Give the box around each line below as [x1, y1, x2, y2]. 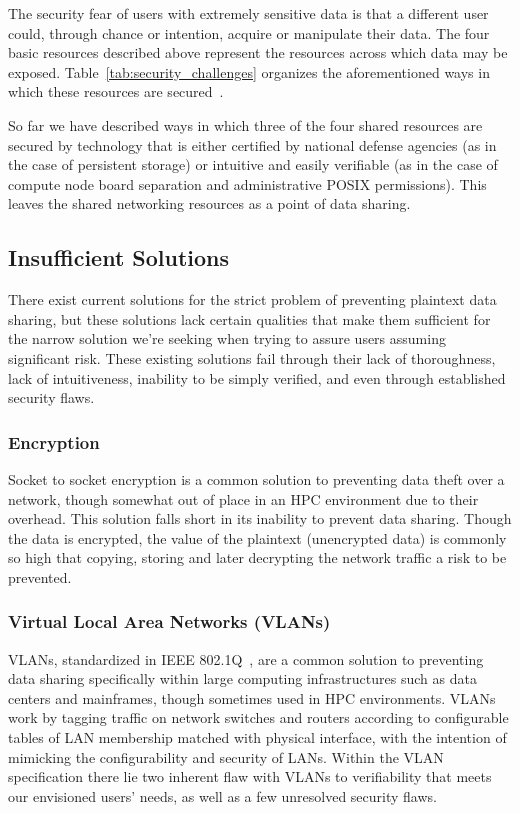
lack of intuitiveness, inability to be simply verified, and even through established [8, 367, 506, 388]
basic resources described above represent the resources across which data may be [8, 42, 508, 63]
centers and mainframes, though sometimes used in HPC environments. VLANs [8, 687, 496, 708]
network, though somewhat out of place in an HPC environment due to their [8, 488, 479, 509]
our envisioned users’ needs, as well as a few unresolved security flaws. [8, 785, 437, 806]
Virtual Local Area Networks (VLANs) [8, 609, 331, 634]
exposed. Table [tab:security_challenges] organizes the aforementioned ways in [8, 61, 490, 82]
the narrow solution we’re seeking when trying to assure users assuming [8, 328, 446, 349]
